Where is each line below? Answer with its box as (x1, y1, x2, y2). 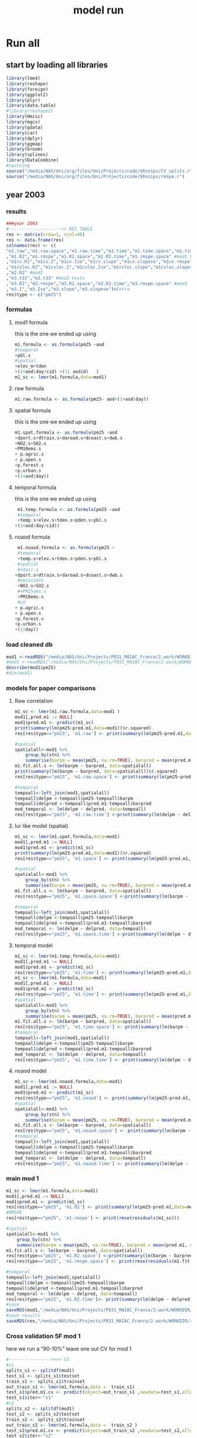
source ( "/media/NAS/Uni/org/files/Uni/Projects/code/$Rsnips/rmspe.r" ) (6, 174, 185, 180)
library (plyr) (6, 97, 41, 103)
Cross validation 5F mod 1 (6, 1332, 81, 1340)
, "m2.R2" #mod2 (6, 270, 43, 276)
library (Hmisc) (6, 114, 43, 120)
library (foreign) (6, 86, 49, 92)
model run (73, 4, 124, 17)
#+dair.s (17, 567, 39, 573)
